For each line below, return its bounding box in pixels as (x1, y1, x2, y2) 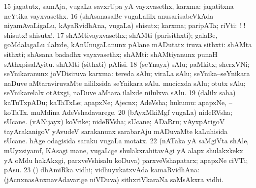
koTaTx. (4, 107, 29, 117)
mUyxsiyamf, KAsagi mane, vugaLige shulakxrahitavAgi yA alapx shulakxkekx (4, 145, 243, 155)
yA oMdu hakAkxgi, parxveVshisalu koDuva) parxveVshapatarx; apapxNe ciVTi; (4, 155, 248, 165)
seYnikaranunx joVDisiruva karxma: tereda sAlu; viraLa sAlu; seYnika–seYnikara (4, 68, 250, 79)
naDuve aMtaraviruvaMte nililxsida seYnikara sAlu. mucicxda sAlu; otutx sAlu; (4, 78, 246, 88)
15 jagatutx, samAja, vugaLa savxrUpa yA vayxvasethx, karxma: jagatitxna (4, 1, 234, 11)
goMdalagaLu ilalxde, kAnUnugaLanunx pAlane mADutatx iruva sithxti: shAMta (4, 39, 252, 50)
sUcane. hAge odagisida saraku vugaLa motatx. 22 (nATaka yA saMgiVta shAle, (4, 135, 249, 146)
